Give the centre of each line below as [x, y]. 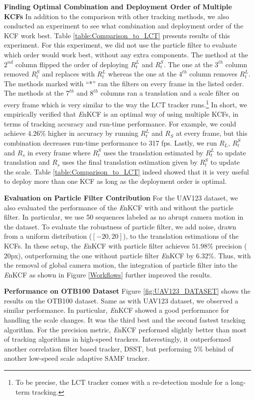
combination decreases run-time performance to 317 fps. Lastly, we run [111, 142]
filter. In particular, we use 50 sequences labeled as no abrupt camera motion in [124, 217]
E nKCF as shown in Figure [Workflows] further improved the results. [108, 274]
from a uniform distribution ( [48, 236]
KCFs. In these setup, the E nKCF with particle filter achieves [97, 245]
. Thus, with [232, 255]
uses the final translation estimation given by [130, 162]
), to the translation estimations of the [181, 236]
